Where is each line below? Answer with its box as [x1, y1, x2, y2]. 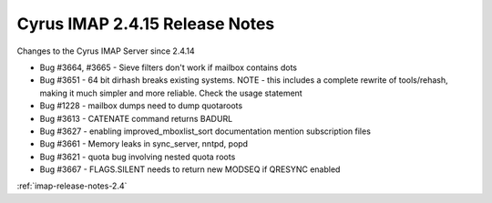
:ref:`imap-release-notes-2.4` [16, 180, 128, 191]
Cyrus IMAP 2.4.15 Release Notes [16, 14, 275, 34]
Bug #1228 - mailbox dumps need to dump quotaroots [39, 100, 243, 111]
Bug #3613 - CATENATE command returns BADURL [39, 113, 233, 124]
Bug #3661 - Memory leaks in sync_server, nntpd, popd [39, 138, 249, 149]
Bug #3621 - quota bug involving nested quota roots [39, 151, 236, 162]
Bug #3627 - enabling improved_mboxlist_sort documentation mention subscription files [39, 126, 371, 137]
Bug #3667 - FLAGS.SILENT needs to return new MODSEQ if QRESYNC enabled [39, 164, 341, 175]
